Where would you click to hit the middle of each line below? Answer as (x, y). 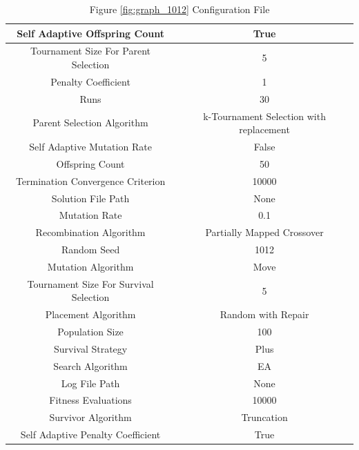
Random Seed (90, 250)
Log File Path (90, 383)
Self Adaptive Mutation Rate (90, 146)
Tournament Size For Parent (91, 51)
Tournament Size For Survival (90, 283)
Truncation (264, 417)
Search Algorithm (90, 365)
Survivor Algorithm (90, 417)
